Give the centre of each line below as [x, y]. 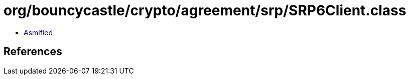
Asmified [38, 32]
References [33, 52]
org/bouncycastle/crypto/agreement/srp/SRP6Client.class [205, 10]
